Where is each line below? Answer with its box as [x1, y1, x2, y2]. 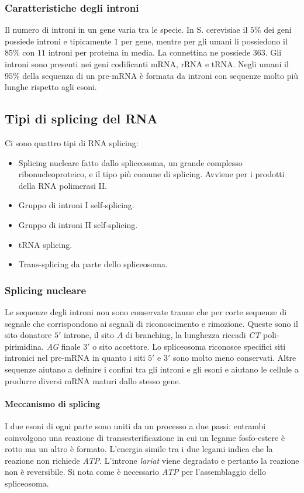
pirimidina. [5, 340, 44, 352]
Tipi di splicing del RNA [5, 109, 158, 127]
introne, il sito [63, 329, 114, 341]
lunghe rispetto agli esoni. [5, 81, 97, 93]
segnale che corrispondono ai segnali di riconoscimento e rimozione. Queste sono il [5, 317, 298, 329]
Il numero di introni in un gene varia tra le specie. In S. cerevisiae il [5, 23, 248, 36]
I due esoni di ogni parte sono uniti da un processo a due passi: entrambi [5, 419, 266, 432]
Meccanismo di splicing [5, 397, 101, 409]
